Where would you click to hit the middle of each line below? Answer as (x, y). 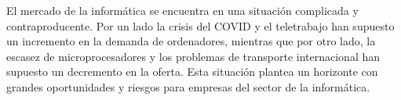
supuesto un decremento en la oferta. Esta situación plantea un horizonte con (192, 71)
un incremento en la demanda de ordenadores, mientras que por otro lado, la (191, 41)
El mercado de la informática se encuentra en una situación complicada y (182, 10)
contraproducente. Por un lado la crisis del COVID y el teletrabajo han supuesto (200, 25)
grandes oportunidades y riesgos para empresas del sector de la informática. (188, 86)
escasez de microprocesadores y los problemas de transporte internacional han (193, 56)
